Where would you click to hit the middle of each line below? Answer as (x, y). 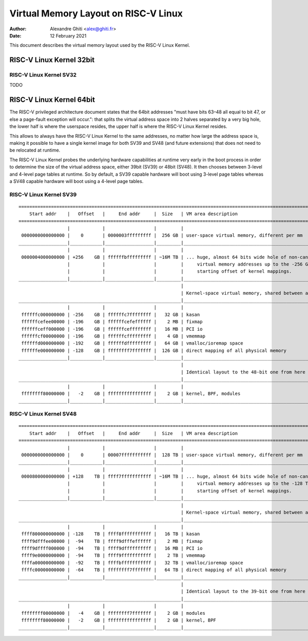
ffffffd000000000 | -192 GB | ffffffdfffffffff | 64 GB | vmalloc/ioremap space (132, 343)
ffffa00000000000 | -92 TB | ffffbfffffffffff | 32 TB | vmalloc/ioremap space (132, 563)
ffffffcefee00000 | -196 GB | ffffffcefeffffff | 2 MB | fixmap (112, 322)
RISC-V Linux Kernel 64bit (52, 100)
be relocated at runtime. (35, 150)
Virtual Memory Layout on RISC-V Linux (96, 13)
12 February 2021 (68, 35)
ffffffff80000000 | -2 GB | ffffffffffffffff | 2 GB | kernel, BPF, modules (131, 394)
